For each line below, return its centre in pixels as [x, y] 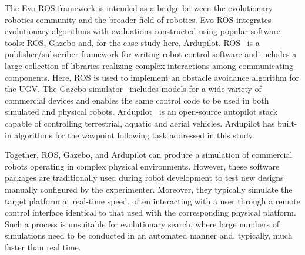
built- [287, 123]
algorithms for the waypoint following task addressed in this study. [134, 135]
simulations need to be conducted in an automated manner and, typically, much [149, 235]
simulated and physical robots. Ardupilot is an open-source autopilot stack [141, 112]
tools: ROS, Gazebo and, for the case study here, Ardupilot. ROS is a [132, 42]
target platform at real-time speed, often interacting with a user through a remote [152, 201]
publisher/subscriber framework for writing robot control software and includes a [151, 54]
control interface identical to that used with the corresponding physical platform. [150, 212]
